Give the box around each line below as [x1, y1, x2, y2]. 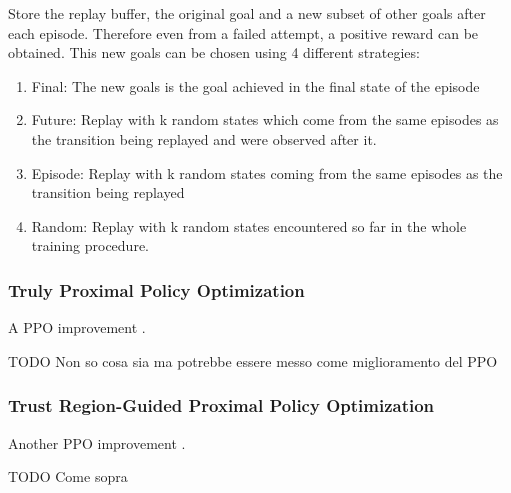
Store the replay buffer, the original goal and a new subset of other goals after [8, 3, 486, 23]
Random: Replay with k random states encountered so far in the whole [31, 215, 467, 236]
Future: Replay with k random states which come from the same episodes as [31, 109, 499, 130]
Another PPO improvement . [8, 432, 186, 453]
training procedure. [31, 235, 150, 256]
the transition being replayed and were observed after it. [31, 128, 377, 149]
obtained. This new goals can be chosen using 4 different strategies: [8, 42, 420, 63]
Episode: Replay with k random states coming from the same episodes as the [31, 162, 503, 183]
